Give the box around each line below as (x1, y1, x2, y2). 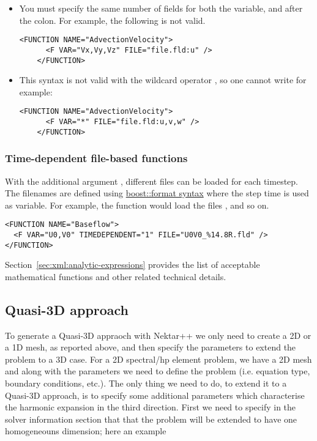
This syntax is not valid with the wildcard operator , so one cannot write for (19, 73, 307, 86)
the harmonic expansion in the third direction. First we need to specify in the (5, 401, 296, 413)
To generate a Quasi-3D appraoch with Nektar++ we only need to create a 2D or (5, 328, 311, 341)
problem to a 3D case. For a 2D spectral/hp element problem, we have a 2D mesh (5, 352, 312, 365)
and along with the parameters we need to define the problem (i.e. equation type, (5, 365, 310, 377)
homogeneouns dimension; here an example (5, 424, 166, 437)
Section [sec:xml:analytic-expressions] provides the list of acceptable (5, 258, 260, 271)
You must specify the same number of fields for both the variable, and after (19, 2, 303, 14)
